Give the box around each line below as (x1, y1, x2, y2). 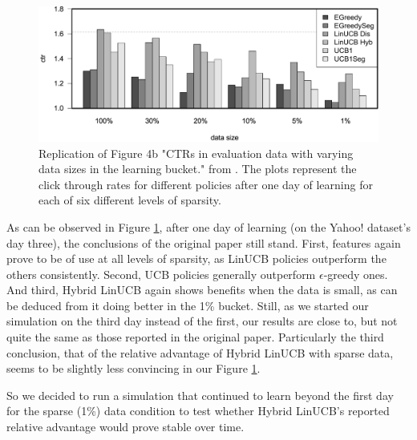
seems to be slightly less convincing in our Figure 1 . (6, 360, 261, 377)
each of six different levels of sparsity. (38, 192, 221, 208)
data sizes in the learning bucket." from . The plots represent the (38, 160, 357, 177)
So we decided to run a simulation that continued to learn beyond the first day (6, 386, 394, 403)
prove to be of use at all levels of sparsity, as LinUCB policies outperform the (6, 250, 387, 267)
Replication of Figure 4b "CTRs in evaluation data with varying (38, 144, 354, 161)
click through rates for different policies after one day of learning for (38, 176, 373, 192)
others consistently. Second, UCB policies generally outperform (6, 265, 316, 282)
